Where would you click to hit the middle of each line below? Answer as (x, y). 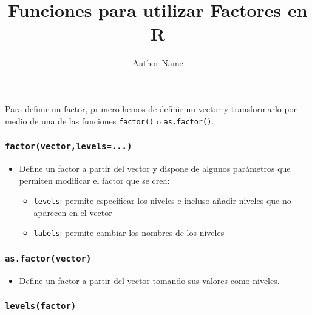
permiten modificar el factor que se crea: (94, 180)
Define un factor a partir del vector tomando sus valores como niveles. (149, 280)
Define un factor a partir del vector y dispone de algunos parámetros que (155, 168)
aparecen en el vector (73, 212)
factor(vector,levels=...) (69, 147)
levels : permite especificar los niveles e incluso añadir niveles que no (162, 201)
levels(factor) (41, 306)
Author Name (158, 63)
